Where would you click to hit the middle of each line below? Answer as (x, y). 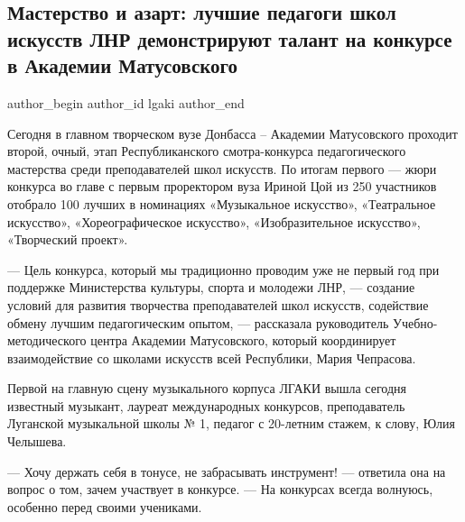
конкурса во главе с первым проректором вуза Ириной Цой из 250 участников (222, 186)
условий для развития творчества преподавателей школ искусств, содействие (218, 304)
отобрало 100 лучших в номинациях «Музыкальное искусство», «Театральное (222, 203)
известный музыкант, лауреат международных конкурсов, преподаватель (206, 405)
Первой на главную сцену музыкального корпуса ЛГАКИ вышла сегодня (207, 388)
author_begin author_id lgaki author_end (126, 102)
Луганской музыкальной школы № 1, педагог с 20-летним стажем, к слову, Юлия (231, 423)
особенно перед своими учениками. (105, 506)
